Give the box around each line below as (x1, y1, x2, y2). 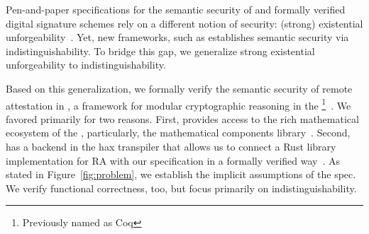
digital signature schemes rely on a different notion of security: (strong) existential (6, 16, 363, 30)
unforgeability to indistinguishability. (6, 57, 166, 72)
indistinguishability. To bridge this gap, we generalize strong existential (6, 43, 315, 58)
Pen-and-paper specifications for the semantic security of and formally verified (6, 2, 346, 16)
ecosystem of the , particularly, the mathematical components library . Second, (6, 125, 351, 140)
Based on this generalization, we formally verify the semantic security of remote (6, 81, 353, 95)
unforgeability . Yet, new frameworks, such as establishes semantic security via (6, 30, 349, 45)
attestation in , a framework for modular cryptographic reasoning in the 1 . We (6, 95, 351, 112)
